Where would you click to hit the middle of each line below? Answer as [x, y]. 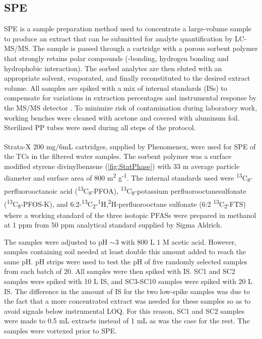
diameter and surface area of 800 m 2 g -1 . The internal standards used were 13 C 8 [127, 178]
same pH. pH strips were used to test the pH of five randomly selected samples [126, 261]
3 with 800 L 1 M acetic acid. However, [176, 241]
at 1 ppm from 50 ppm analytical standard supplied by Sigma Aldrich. [113, 225]
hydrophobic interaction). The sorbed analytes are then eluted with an [113, 68]
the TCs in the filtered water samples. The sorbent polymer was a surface [118, 156]
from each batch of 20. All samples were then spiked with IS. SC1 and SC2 [120, 271]
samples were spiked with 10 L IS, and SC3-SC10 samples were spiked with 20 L [128, 281]
